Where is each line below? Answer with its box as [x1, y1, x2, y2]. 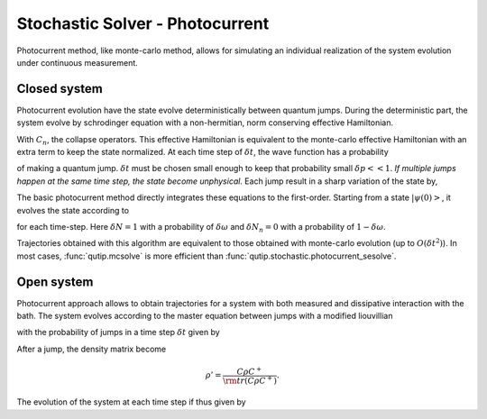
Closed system [16, 81, 103, 96]
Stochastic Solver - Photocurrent [16, 14, 270, 33]
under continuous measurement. [16, 57, 139, 68]
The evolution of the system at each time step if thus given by [16, 396, 247, 407]
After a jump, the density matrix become [16, 343, 167, 354]
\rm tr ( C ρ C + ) [222, 374, 277, 386]
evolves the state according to [16, 205, 130, 215]
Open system [16, 274, 94, 289]
